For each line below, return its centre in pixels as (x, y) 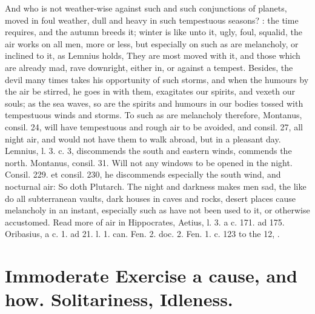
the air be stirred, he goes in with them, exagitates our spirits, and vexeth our (150, 91)
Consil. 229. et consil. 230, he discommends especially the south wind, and (143, 174)
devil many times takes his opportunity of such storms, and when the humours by (157, 79)
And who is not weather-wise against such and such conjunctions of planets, (146, 8)
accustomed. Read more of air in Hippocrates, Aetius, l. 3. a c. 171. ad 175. (145, 222)
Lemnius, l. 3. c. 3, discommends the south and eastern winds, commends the (148, 151)
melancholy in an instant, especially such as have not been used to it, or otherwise (157, 210)
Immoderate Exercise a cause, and (151, 276)
